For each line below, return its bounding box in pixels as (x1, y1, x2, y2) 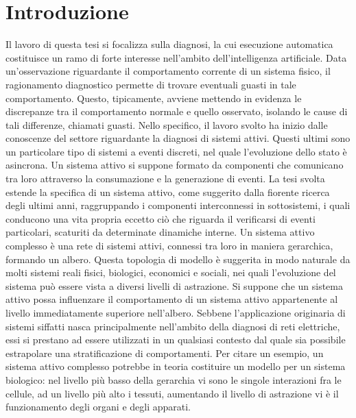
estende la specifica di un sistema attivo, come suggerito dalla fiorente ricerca (5, 184, 330, 199)
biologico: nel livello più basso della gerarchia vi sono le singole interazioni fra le (5, 372, 342, 386)
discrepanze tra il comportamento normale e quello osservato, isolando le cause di (5, 104, 348, 119)
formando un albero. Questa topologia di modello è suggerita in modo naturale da (5, 251, 351, 266)
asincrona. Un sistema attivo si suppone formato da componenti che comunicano (5, 158, 344, 172)
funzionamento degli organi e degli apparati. (5, 399, 191, 414)
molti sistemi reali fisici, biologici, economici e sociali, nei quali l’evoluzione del (5, 265, 336, 280)
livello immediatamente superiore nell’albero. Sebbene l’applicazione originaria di (5, 306, 346, 319)
